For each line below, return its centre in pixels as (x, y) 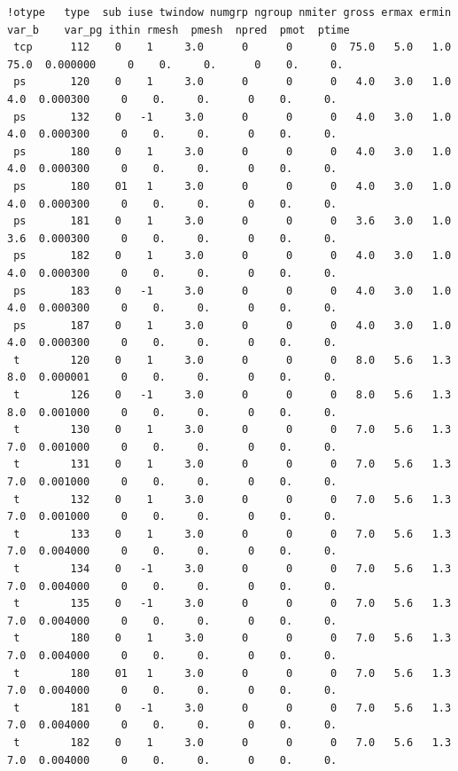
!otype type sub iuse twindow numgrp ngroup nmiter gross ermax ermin (229, 12)
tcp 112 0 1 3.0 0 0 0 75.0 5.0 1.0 (233, 47)
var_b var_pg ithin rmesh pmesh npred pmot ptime (179, 30)
